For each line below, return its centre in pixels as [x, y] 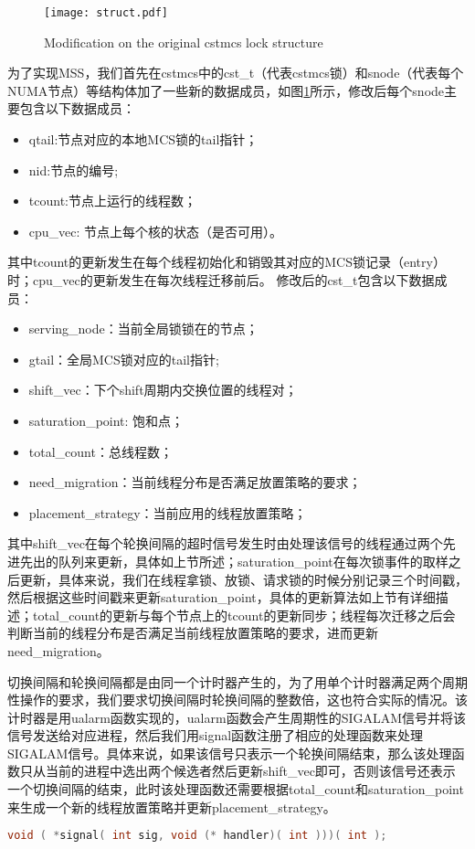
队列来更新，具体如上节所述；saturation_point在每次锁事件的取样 [253, 561]
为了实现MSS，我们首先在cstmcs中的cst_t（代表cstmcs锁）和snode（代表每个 [236, 73]
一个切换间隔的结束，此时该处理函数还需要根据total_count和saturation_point [236, 789]
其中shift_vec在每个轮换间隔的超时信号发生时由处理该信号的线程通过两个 [225, 543]
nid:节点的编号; [74, 170]
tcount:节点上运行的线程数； [112, 201]
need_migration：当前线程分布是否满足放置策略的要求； [195, 482]
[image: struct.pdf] [106, 13]
